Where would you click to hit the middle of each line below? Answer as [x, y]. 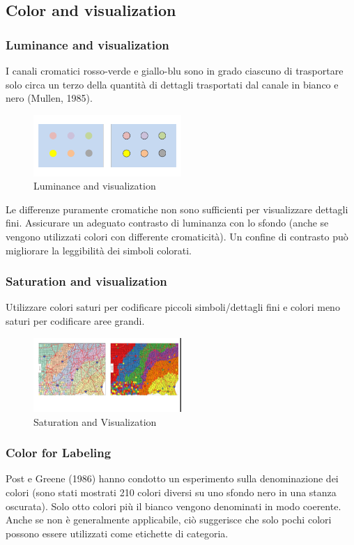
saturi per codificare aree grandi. [75, 320]
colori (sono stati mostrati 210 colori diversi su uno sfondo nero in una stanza [171, 492]
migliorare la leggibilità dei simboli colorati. [99, 250]
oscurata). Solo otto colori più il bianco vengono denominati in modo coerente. [174, 506]
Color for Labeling [59, 453]
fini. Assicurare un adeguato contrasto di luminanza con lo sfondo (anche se [167, 223]
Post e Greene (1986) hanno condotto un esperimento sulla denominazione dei [172, 478]
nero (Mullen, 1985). [49, 98]
